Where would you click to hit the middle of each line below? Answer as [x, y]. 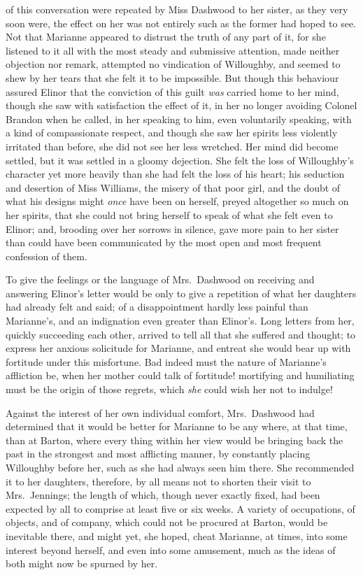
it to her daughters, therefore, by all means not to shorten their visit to [158, 481]
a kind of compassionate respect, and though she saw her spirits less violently [172, 133]
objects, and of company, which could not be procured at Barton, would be [167, 522]
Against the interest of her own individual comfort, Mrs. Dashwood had [160, 412]
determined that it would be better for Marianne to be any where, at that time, [177, 426]
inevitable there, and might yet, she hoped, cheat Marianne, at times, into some [177, 535]
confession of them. [47, 256]
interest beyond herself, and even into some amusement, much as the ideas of [171, 549]
